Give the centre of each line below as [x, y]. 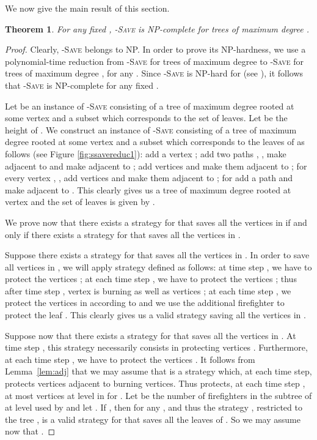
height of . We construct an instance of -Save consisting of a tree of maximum [151, 129]
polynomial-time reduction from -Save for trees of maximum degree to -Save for [154, 61]
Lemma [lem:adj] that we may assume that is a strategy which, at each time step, [158, 371]
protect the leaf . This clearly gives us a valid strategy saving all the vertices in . [155, 315]
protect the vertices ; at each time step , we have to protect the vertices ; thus [151, 279]
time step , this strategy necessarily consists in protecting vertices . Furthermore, [156, 347]
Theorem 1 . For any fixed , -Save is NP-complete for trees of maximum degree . [157, 28]
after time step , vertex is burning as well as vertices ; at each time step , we [148, 290]
